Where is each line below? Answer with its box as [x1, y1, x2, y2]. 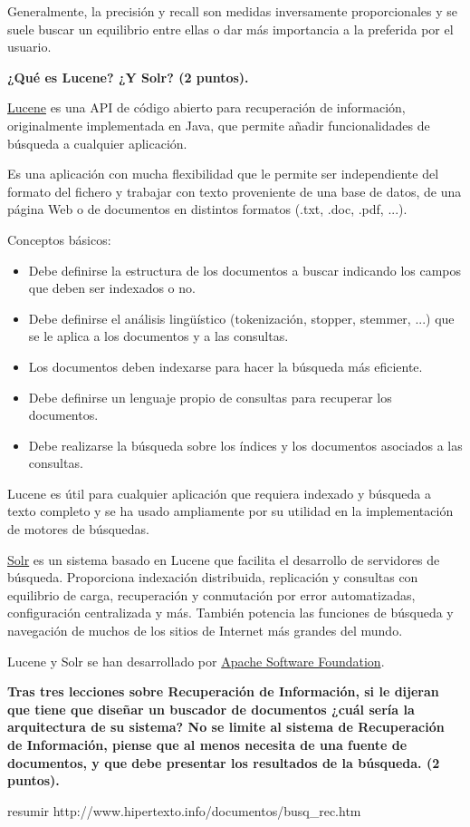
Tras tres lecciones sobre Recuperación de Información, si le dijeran [7, 682, 439, 701]
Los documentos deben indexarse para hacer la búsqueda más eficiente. [28, 356, 423, 375]
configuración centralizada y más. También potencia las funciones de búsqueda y [7, 603, 454, 622]
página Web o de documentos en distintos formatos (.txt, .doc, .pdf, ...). [7, 199, 408, 219]
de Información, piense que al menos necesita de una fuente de [7, 735, 408, 754]
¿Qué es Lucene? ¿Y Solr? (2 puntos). [7, 67, 249, 86]
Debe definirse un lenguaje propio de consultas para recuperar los [28, 387, 392, 406]
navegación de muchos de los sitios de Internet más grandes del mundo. [7, 621, 403, 640]
